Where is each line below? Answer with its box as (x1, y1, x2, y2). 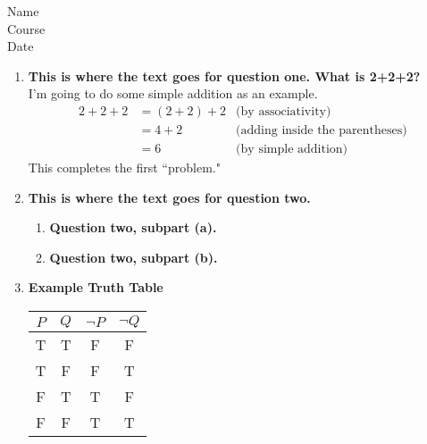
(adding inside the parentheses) (236, 124, 407, 138)
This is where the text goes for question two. (28, 188, 311, 206)
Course (7, 19, 46, 38)
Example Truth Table (28, 278, 163, 297)
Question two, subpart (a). (49, 218, 217, 237)
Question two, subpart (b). (49, 247, 218, 266)
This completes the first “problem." (28, 158, 221, 177)
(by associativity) (236, 105, 331, 118)
